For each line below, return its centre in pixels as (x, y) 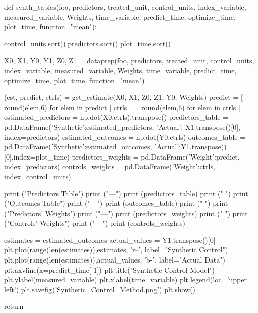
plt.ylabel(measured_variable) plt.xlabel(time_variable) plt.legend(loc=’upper (125, 279)
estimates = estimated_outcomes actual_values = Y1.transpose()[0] (110, 240)
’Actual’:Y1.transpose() (191, 147)
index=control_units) (38, 176)
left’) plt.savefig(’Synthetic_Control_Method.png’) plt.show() (100, 289)
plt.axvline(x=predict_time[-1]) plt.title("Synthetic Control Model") (110, 269)
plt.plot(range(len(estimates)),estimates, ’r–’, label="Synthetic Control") (116, 250)
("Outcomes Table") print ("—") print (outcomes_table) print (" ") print (116, 203)
